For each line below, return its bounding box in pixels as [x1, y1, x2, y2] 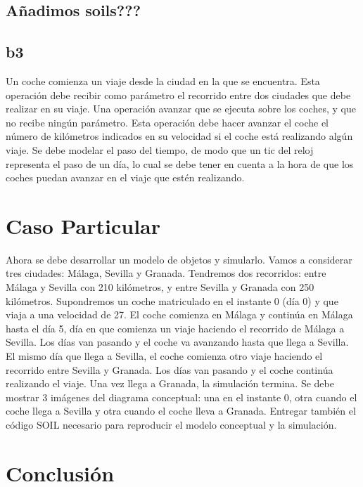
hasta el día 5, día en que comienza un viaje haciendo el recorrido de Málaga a [6, 320, 345, 335]
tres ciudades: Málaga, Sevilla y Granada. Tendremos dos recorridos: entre [6, 266, 326, 280]
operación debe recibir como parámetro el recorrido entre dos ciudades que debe [6, 87, 351, 102]
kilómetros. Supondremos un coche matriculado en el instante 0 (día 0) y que [6, 293, 338, 308]
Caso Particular [6, 211, 160, 240]
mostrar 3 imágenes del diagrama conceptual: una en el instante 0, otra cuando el [6, 389, 357, 404]
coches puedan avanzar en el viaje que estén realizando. [6, 170, 245, 185]
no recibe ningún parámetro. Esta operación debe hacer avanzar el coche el [6, 115, 329, 129]
